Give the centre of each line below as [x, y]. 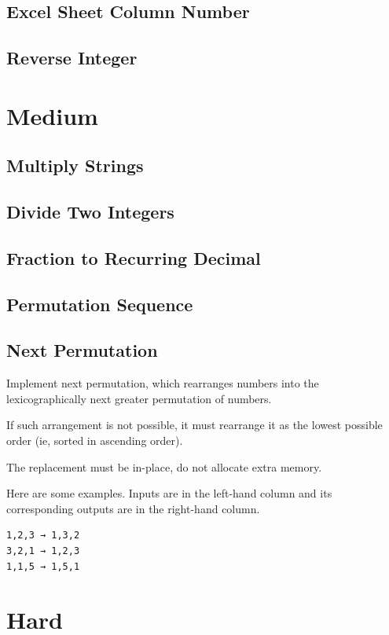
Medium [52, 115]
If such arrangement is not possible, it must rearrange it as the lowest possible [194, 425]
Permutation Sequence [100, 304]
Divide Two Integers [90, 212]
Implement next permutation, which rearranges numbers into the [163, 383]
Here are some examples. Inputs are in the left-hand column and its [169, 493]
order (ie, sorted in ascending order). [95, 440]
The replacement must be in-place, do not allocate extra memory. [164, 466]
